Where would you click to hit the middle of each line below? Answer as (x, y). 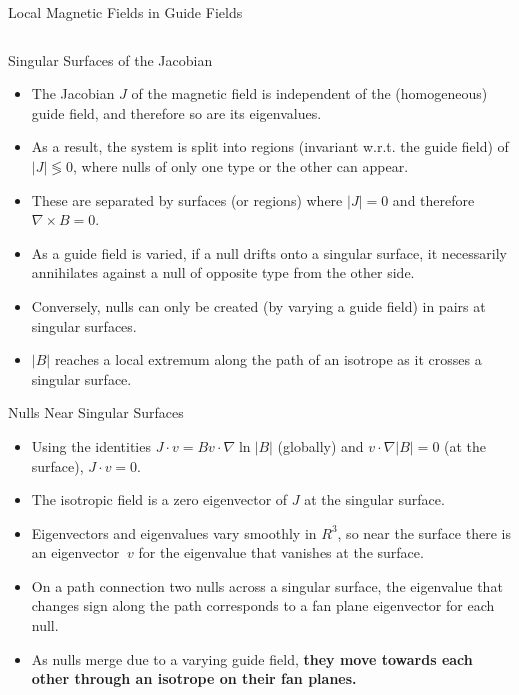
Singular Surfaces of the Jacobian (110, 59)
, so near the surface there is (424, 532)
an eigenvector (75, 552)
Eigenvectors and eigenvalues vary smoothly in (174, 532)
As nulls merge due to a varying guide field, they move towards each (252, 658)
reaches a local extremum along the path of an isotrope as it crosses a (268, 359)
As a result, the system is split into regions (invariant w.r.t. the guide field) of (270, 146)
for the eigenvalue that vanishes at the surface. (281, 552)
